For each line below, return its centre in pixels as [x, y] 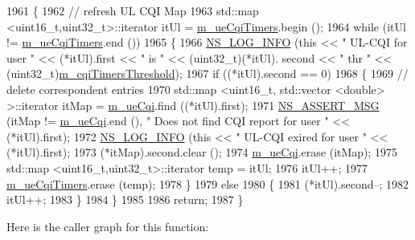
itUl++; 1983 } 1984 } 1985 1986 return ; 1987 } [125, 199]
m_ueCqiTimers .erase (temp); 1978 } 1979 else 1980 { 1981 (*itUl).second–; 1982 [208, 183]
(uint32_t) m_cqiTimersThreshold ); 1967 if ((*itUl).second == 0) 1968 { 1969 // [207, 73]
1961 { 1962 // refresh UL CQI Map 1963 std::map [133, 10]
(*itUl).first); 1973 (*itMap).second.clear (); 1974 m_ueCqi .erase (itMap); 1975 [202, 152]
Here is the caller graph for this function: [108, 226]
